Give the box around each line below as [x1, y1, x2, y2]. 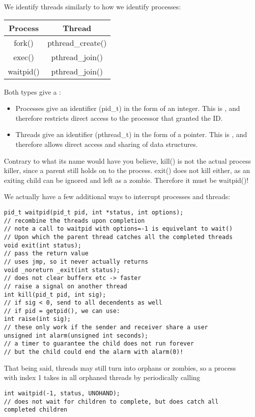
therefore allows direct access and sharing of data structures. [15, 139, 198, 149]
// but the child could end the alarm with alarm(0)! [4, 348, 184, 356]
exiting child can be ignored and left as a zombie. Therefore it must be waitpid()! [4, 174, 249, 185]
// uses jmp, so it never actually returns [4, 258, 148, 265]
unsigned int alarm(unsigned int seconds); [4, 332, 148, 339]
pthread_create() [47, 36, 107, 48]
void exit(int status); [4, 242, 82, 249]
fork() [14, 36, 34, 48]
